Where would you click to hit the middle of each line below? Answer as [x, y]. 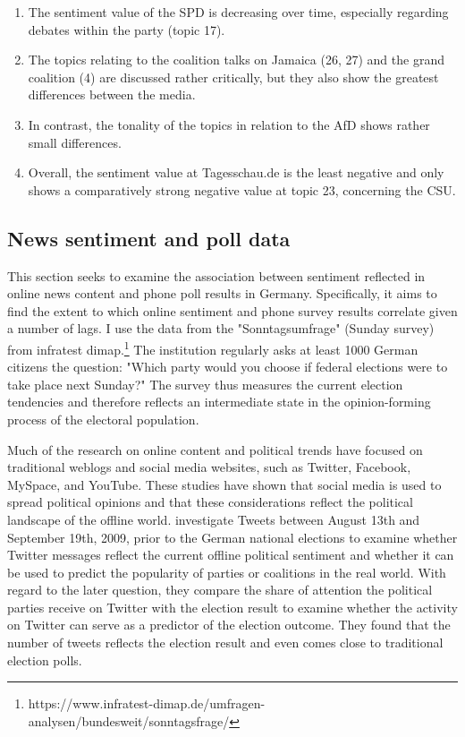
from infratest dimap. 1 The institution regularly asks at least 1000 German [213, 347]
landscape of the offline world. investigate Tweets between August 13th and [214, 519]
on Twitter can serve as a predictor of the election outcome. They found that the [229, 625]
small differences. [75, 142]
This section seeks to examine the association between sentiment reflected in [216, 275]
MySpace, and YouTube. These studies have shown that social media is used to [224, 484]
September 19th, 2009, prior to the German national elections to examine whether [232, 537]
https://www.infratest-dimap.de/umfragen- [147, 703]
